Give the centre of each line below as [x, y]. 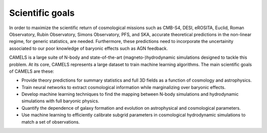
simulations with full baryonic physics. [60, 101]
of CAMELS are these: [32, 71]
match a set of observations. [51, 122]
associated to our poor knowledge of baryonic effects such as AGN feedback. [89, 48]
